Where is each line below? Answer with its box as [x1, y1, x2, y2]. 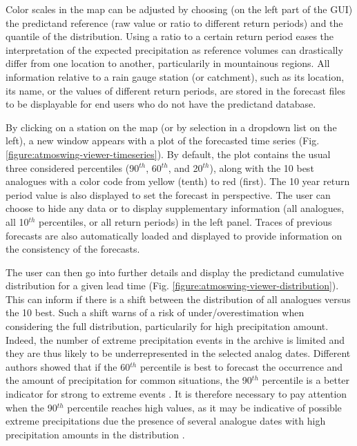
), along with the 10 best [209, 160, 314, 175]
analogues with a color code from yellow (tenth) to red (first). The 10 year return [6, 174, 350, 188]
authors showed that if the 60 [6, 359, 131, 374]
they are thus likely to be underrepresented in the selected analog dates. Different [6, 346, 351, 360]
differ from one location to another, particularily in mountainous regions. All [6, 56, 330, 70]
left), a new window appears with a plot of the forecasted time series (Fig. [6, 133, 320, 148]
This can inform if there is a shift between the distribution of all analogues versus [6, 291, 351, 306]
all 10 [6, 214, 29, 229]
